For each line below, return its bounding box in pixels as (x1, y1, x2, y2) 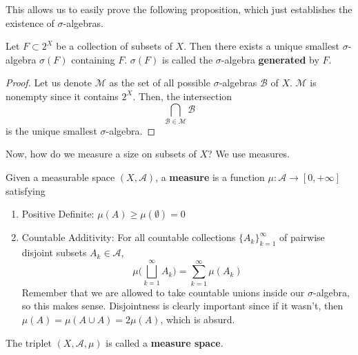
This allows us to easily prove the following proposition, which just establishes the (6, 2, 352, 16)
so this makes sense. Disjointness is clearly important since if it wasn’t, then (21, 298, 344, 313)
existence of (6, 15, 54, 30)
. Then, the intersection (132, 88, 232, 103)
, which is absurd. (160, 311, 235, 326)
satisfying (6, 183, 46, 198)
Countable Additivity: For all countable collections (21, 230, 236, 244)
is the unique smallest (6, 123, 97, 137)
